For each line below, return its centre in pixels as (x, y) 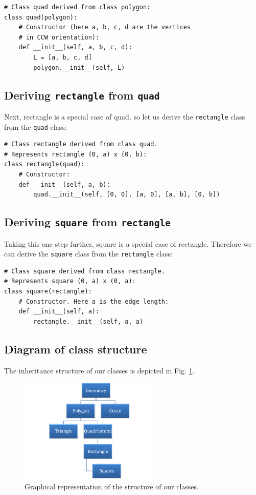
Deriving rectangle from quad (82, 95)
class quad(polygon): (41, 17)
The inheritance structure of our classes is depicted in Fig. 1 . (99, 370)
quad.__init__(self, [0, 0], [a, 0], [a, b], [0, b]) (127, 195)
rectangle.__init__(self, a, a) (88, 321)
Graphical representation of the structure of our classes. (112, 486)
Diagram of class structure (76, 349)
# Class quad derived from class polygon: (77, 7)
